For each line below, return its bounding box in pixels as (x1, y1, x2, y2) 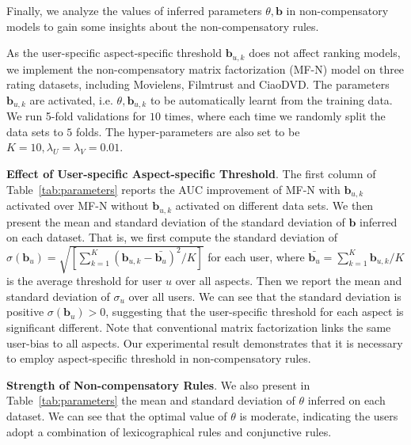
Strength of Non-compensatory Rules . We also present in (6, 376, 310, 393)
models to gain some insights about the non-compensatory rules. (6, 17, 319, 34)
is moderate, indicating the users (239, 408, 398, 424)
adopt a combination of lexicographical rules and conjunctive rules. (6, 423, 332, 439)
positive (6, 303, 44, 320)
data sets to (6, 123, 63, 139)
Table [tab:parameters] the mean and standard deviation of (6, 392, 295, 409)
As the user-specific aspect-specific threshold (6, 44, 222, 61)
